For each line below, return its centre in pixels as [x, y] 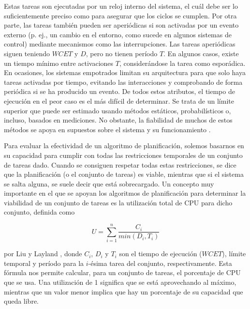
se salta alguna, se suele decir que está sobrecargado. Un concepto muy [109, 183]
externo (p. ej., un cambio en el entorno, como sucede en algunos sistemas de [118, 34]
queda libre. [22, 301]
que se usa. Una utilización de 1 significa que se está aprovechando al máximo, [120, 282]
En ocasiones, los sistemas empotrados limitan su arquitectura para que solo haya [125, 72]
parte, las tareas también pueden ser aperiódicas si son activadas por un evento [121, 25]
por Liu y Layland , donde [43, 254]
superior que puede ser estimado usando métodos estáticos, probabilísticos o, [118, 110]
